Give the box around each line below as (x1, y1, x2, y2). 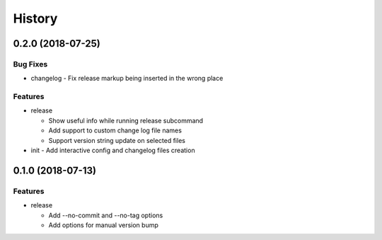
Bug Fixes (13, 59, 48, 69)
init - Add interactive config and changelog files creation (30, 146, 195, 155)
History (13, 11, 58, 26)
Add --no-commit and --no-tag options (48, 211, 163, 219)
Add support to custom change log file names (48, 126, 182, 135)
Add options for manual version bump (48, 220, 159, 229)
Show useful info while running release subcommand (48, 116, 204, 125)
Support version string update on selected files (48, 136, 185, 144)
